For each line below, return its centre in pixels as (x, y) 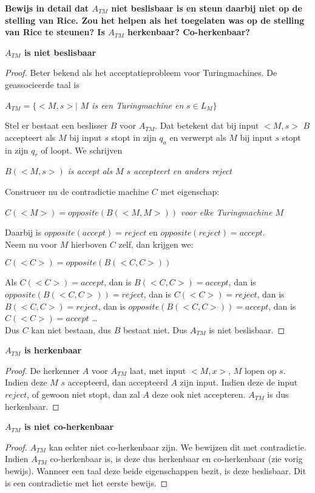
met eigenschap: (190, 191)
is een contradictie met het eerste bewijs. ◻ (86, 482)
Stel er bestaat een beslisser (56, 125)
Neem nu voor (31, 244)
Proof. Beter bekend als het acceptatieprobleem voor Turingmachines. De (141, 73)
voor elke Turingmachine (226, 212)
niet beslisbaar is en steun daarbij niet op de (207, 8)
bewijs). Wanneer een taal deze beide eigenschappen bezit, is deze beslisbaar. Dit (156, 471)
